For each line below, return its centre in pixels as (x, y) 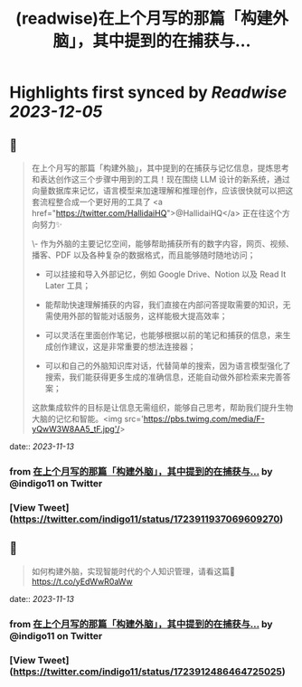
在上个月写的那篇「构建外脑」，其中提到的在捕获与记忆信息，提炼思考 (160, 168)
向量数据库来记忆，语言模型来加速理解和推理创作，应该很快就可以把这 (162, 190)
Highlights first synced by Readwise (148, 93)
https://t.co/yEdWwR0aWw (82, 581)
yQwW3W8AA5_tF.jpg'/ (75, 429)
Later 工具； (68, 285)
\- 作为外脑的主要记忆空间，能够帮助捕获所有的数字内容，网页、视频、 (162, 244)
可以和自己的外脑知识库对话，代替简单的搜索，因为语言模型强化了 (168, 366)
